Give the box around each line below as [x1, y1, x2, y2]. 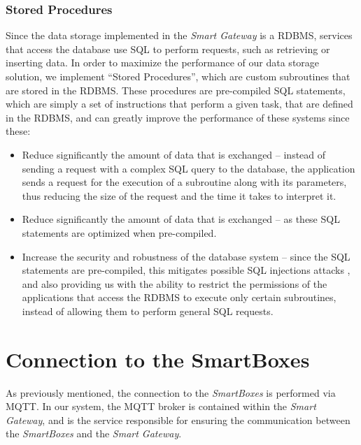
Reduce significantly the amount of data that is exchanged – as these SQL [22, 212, 340, 226]
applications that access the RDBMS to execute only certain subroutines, [22, 290, 337, 305]
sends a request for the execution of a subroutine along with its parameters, [22, 175, 347, 189]
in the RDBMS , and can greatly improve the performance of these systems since [6, 110, 350, 124]
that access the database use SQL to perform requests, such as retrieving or [6, 41, 330, 56]
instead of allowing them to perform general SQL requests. [22, 303, 274, 318]
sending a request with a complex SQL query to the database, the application [22, 161, 355, 175]
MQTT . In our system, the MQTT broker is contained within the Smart [6, 399, 316, 414]
